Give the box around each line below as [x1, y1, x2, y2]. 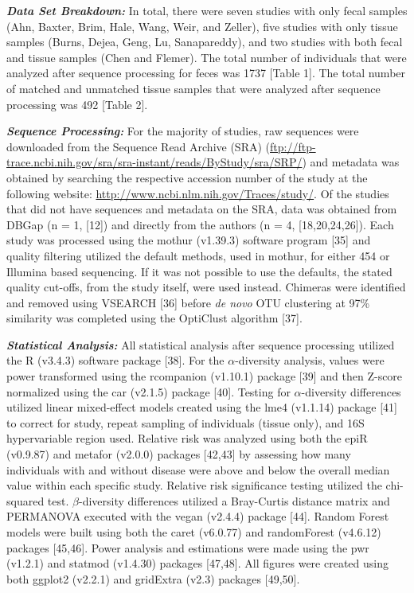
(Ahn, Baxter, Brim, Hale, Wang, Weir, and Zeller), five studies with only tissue [6, 18, 398, 34]
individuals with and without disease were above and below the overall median [6, 461, 390, 478]
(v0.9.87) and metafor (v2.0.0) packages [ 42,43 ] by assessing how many [6, 446, 351, 462]
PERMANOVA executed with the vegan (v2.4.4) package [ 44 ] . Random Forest [6, 508, 389, 525]
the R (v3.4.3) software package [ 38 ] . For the [6, 352, 225, 369]
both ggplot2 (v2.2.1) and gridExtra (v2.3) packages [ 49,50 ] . [6, 570, 300, 587]
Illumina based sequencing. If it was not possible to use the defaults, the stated [6, 263, 393, 279]
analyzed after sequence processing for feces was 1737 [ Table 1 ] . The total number [6, 64, 406, 81]
